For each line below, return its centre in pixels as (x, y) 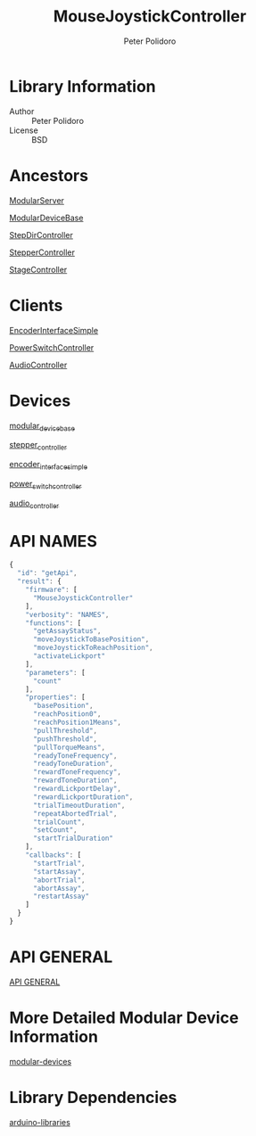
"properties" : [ (56, 697)
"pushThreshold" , (65, 739)
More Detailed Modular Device (124, 1018)
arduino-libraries (40, 1122)
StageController (38, 269)
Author (22, 111)
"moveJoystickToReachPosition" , (93, 648)
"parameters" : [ (56, 672)
